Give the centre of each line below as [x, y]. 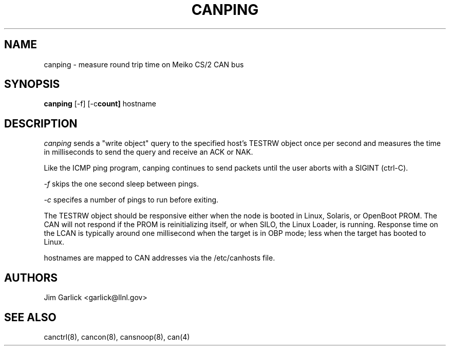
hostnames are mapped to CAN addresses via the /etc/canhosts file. [160, 258]
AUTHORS [31, 278]
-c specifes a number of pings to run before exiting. [131, 200]
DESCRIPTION [41, 123]
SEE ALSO [30, 317]
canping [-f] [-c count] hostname [100, 104]
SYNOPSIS [32, 84]
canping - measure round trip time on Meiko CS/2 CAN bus [144, 64]
